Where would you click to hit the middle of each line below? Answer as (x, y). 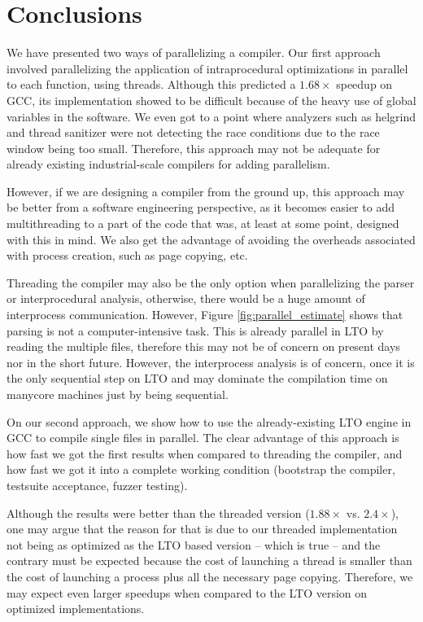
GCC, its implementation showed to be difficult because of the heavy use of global (211, 100)
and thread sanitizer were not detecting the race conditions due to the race (193, 132)
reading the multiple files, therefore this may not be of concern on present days (203, 346)
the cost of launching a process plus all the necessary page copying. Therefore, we (210, 576)
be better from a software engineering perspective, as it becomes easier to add (201, 207)
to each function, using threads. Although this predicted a (151, 84)
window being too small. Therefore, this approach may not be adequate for (194, 148)
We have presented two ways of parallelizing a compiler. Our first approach (194, 53)
